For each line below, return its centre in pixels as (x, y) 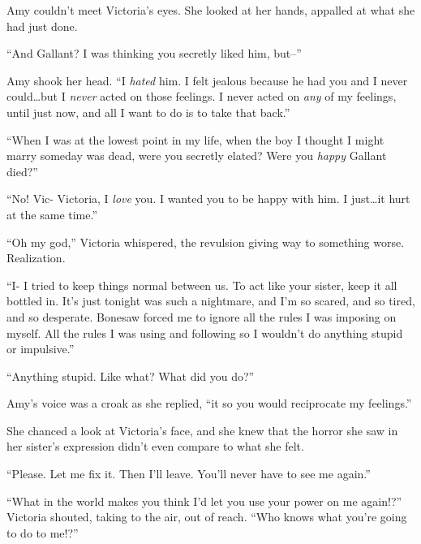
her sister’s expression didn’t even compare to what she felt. (155, 446)
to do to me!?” (43, 532)
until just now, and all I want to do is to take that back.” (148, 112)
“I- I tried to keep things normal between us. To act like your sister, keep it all (202, 285)
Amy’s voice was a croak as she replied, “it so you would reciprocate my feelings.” (209, 403)
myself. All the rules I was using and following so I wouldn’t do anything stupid (205, 332)
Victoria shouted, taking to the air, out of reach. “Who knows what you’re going (207, 517)
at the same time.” (52, 214)
